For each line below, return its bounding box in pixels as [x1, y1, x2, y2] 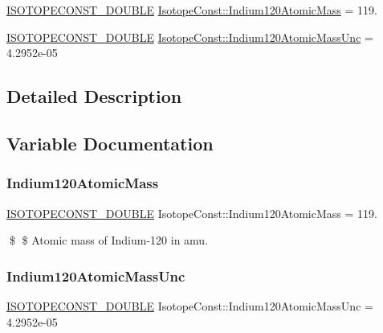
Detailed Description [6, 84, 182, 109]
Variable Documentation [6, 130, 214, 155]
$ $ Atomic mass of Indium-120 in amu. [9, 232, 209, 249]
